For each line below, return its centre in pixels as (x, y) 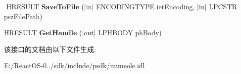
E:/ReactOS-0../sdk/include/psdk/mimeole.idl (74, 65)
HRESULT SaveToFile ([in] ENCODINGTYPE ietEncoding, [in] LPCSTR (121, 6)
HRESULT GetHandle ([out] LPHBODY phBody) (83, 33)
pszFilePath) (23, 16)
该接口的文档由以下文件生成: (50, 49)
